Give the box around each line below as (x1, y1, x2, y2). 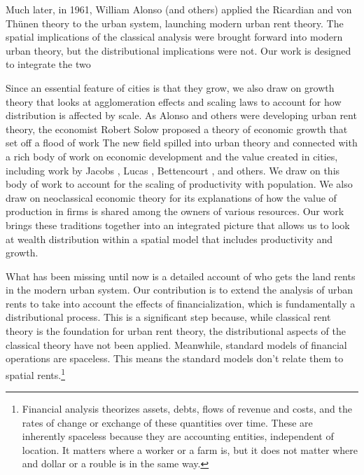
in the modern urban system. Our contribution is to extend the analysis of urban (6, 282, 353, 297)
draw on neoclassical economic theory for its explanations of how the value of (6, 190, 337, 205)
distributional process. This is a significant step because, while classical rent (6, 310, 331, 324)
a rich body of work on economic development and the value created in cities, (6, 149, 338, 163)
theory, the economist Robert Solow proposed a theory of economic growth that (6, 121, 348, 136)
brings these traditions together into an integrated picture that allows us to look (6, 217, 350, 232)
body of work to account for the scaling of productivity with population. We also (6, 177, 353, 191)
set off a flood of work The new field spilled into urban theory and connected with (6, 135, 358, 150)
